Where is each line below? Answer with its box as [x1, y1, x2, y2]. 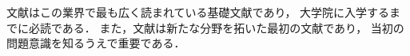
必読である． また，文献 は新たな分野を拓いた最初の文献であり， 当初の [28, 19, 404, 35]
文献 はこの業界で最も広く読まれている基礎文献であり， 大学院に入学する [6, 4, 390, 20]
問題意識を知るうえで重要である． [6, 35, 185, 51]
